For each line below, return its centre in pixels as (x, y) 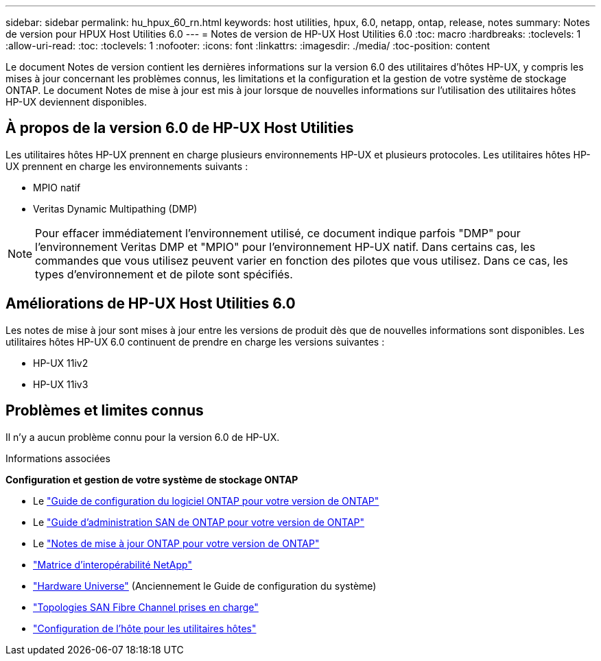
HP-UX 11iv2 (61, 363)
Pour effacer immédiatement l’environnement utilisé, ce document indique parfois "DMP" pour (278, 233)
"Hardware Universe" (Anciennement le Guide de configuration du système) (205, 586)
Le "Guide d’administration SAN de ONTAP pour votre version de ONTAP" (199, 522)
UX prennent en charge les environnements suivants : (127, 166)
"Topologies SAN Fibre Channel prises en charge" (146, 607)
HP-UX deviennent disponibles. (76, 102)
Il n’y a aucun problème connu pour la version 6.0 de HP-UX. (143, 437)
